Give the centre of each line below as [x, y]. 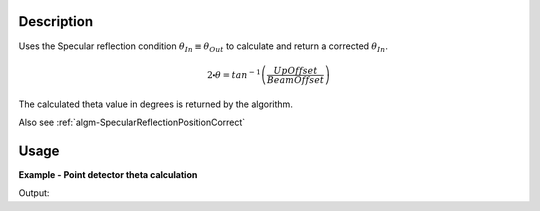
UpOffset [295, 70]
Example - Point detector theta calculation [108, 174]
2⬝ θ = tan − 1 [234, 73]
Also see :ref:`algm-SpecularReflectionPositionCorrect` [132, 122]
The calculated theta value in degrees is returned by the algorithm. [156, 104]
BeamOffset [295, 79]
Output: [34, 193]
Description [56, 21]
